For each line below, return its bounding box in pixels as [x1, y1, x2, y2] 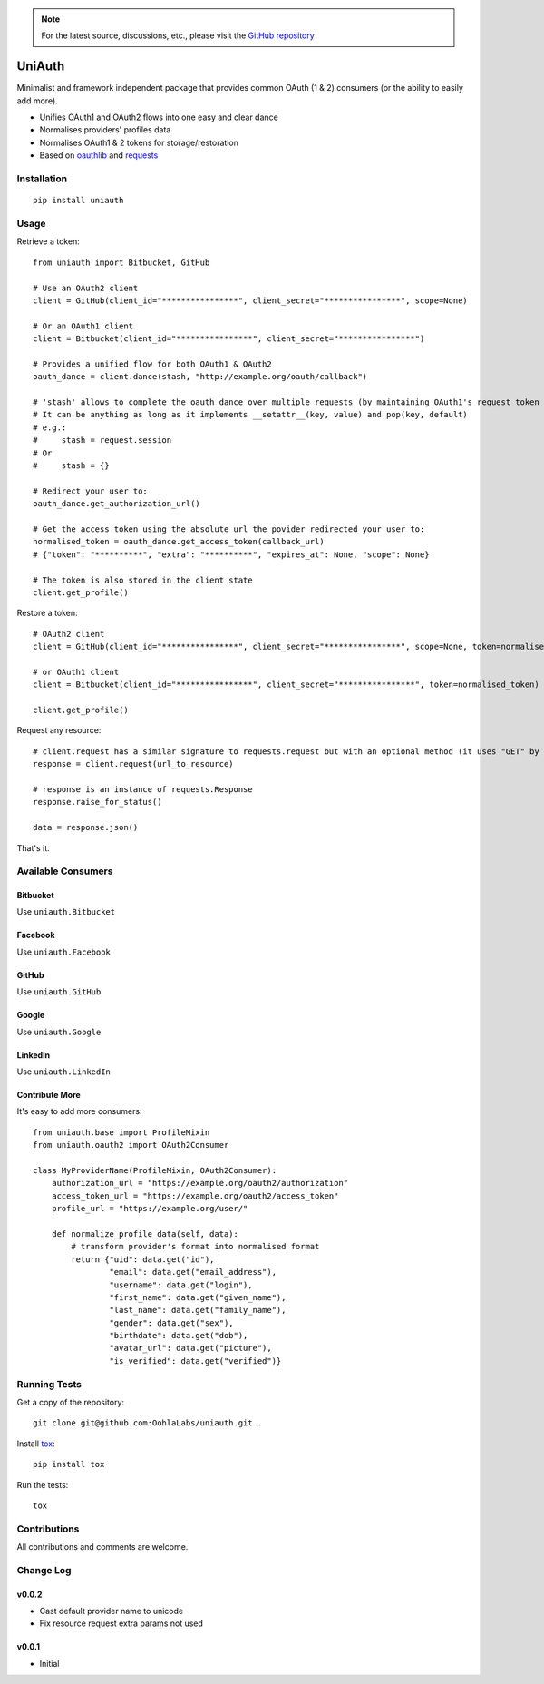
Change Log [16, 1563, 72, 1576]
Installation [16, 172, 68, 185]
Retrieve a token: [16, 236, 81, 247]
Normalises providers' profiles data [39, 124, 171, 135]
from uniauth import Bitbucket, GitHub [33, 257, 210, 268]
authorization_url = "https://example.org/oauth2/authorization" [51, 1178, 349, 1189]
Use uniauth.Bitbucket [16, 906, 116, 917]
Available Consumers [16, 865, 113, 877]
